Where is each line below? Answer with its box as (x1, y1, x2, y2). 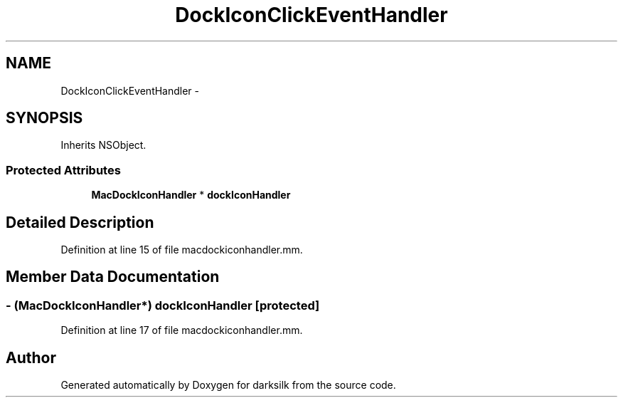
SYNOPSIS (6, 109, 83, 127)
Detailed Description (6, 213, 154, 231)
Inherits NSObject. (60, 139, 147, 152)
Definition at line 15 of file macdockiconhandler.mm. (60, 244, 303, 256)
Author (6, 348, 56, 367)
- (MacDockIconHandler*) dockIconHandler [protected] (6, 298, 320, 313)
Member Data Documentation (6, 268, 220, 286)
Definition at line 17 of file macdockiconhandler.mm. (60, 324, 303, 337)
